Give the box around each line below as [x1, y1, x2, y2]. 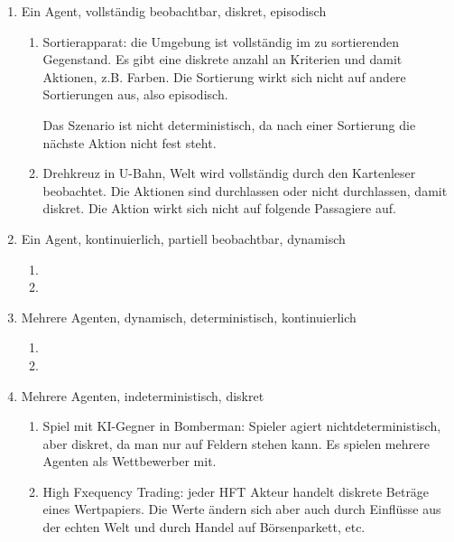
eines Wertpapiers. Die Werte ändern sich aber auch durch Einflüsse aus [42, 500, 441, 519]
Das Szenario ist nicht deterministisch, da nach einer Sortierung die [42, 115, 416, 134]
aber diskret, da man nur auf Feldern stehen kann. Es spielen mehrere [42, 434, 430, 453]
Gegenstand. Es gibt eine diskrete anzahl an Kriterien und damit [42, 50, 403, 69]
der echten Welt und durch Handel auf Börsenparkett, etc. [42, 518, 366, 537]
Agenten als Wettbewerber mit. [42, 452, 217, 471]
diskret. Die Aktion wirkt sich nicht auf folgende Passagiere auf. [42, 199, 396, 218]
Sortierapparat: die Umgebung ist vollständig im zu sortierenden [42, 32, 400, 51]
